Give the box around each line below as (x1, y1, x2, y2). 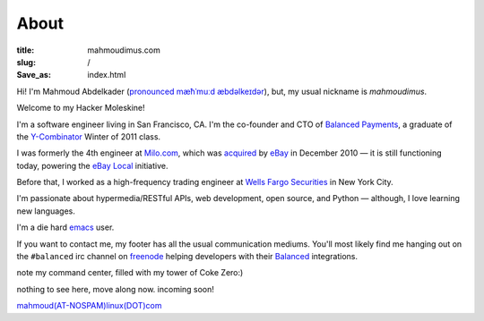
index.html (87, 70, 126, 80)
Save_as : (16, 70, 51, 80)
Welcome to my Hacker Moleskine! (16, 103, 145, 114)
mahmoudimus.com (87, 45, 160, 55)
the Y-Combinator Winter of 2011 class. (16, 131, 161, 142)
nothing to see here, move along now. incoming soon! (16, 283, 215, 294)
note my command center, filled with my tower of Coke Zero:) (16, 267, 244, 278)
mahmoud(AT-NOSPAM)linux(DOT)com (16, 300, 162, 311)
